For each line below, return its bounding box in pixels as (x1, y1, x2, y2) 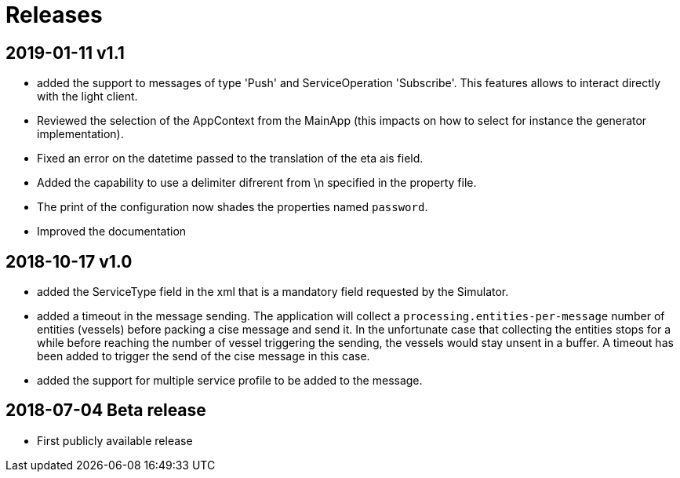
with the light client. (37, 89, 138, 104)
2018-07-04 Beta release (5, 400, 206, 421)
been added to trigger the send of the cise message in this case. (37, 349, 370, 363)
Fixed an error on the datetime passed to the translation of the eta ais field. (37, 151, 424, 166)
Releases (5, 2, 103, 28)
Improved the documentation (37, 224, 187, 239)
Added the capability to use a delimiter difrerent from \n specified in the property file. (37, 176, 477, 190)
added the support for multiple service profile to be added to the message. (37, 374, 423, 388)
